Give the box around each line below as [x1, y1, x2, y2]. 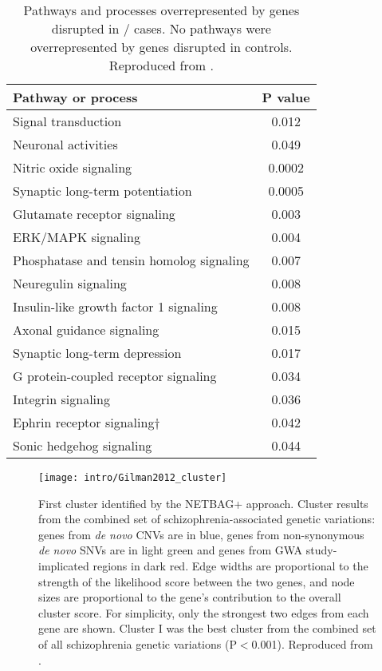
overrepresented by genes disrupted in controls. [30, 38, 293, 56]
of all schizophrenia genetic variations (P [38, 636, 237, 652]
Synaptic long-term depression [13, 343, 182, 362]
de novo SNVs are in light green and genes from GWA [38, 542, 303, 558]
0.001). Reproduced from [251, 636, 373, 652]
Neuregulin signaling [13, 274, 127, 292]
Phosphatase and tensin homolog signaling [13, 251, 250, 269]
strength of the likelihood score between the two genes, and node [38, 573, 355, 590]
